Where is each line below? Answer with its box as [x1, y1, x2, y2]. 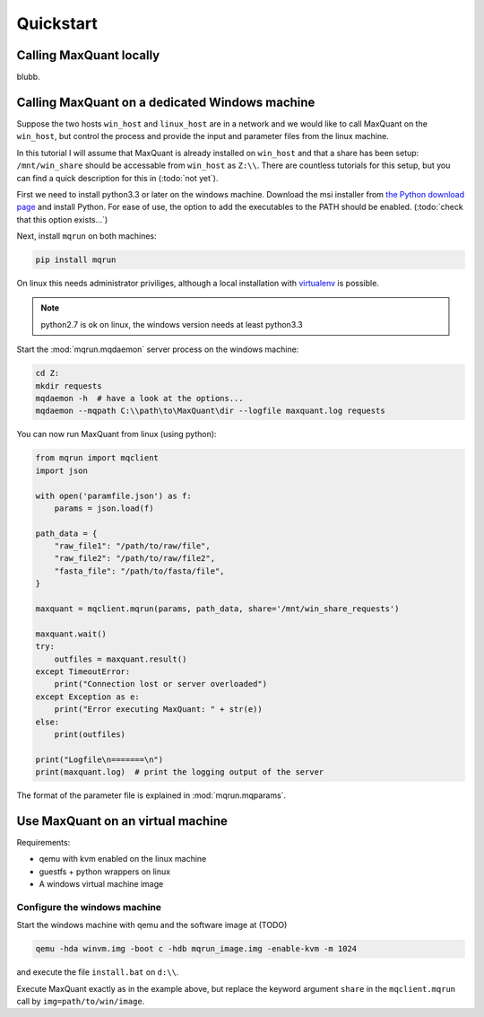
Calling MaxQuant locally [16, 48, 160, 63]
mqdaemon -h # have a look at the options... [35, 393, 244, 403]
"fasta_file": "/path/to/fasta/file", [54, 565, 225, 576]
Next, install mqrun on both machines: [16, 231, 157, 241]
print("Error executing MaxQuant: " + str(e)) [54, 705, 264, 715]
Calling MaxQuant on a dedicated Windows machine [16, 94, 315, 110]
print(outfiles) [54, 729, 125, 740]
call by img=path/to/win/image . [16, 996, 145, 1007]
